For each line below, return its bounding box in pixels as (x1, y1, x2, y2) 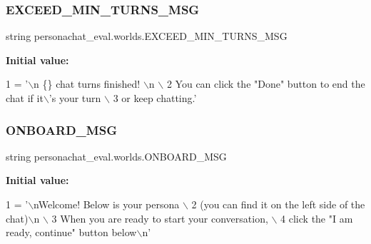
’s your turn (49, 91, 101, 105)
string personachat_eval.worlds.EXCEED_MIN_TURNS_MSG (6, 29, 288, 44)
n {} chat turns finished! (34, 76, 141, 91)
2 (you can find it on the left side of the (191, 197, 365, 211)
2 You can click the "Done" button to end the (166, 76, 365, 91)
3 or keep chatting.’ (113, 91, 197, 105)
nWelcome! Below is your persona (34, 197, 180, 211)
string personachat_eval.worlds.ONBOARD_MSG (6, 148, 227, 163)
